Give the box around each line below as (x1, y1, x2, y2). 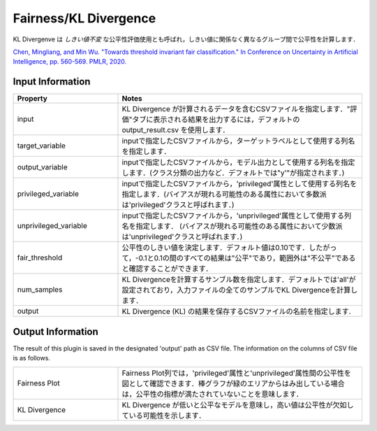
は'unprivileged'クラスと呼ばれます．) (121, 232, 243, 241)
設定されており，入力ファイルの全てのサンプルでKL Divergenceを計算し (121, 285, 358, 295)
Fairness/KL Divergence (13, 10, 156, 26)
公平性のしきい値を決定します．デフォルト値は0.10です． (121, 243, 309, 253)
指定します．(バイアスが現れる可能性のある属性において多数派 (121, 190, 327, 199)
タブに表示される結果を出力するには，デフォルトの (131, 115, 300, 125)
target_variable (17, 141, 66, 150)
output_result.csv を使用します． (121, 125, 230, 135)
